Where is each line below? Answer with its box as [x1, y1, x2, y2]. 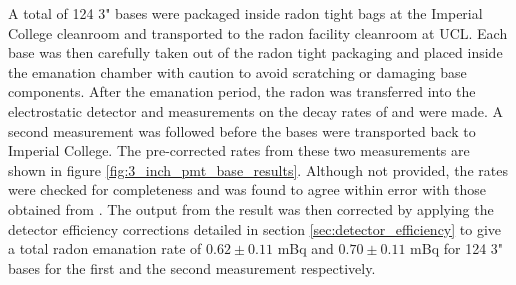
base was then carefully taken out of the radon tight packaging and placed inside [8, 42, 503, 63]
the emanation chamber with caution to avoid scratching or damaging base [8, 61, 467, 82]
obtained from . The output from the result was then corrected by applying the [8, 198, 494, 219]
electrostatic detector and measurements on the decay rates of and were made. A [8, 100, 504, 121]
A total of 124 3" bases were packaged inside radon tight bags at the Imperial [8, 3, 483, 23]
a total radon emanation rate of [8, 238, 202, 259]
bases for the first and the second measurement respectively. [8, 257, 376, 278]
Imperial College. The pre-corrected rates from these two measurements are [8, 140, 470, 161]
